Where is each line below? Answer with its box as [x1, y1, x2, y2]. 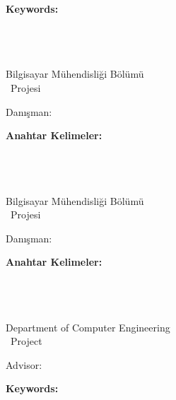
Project [10, 334, 42, 348]
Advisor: [6, 357, 42, 372]
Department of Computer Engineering [6, 319, 170, 334]
